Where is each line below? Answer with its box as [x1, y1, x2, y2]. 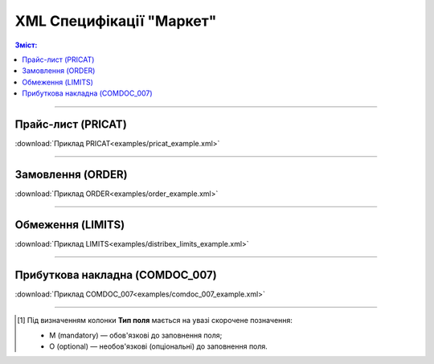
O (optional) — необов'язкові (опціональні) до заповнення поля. [49, 342, 268, 351]
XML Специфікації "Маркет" [14, 12, 217, 30]
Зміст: [14, 40, 38, 50]
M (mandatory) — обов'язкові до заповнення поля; [49, 330, 223, 340]
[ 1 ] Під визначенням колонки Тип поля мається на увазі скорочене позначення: [17, 316, 293, 325]
